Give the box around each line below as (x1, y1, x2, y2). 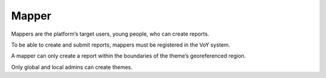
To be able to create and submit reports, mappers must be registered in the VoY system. (11, 41, 231, 48)
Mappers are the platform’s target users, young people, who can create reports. (11, 30, 209, 37)
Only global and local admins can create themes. (11, 63, 133, 71)
